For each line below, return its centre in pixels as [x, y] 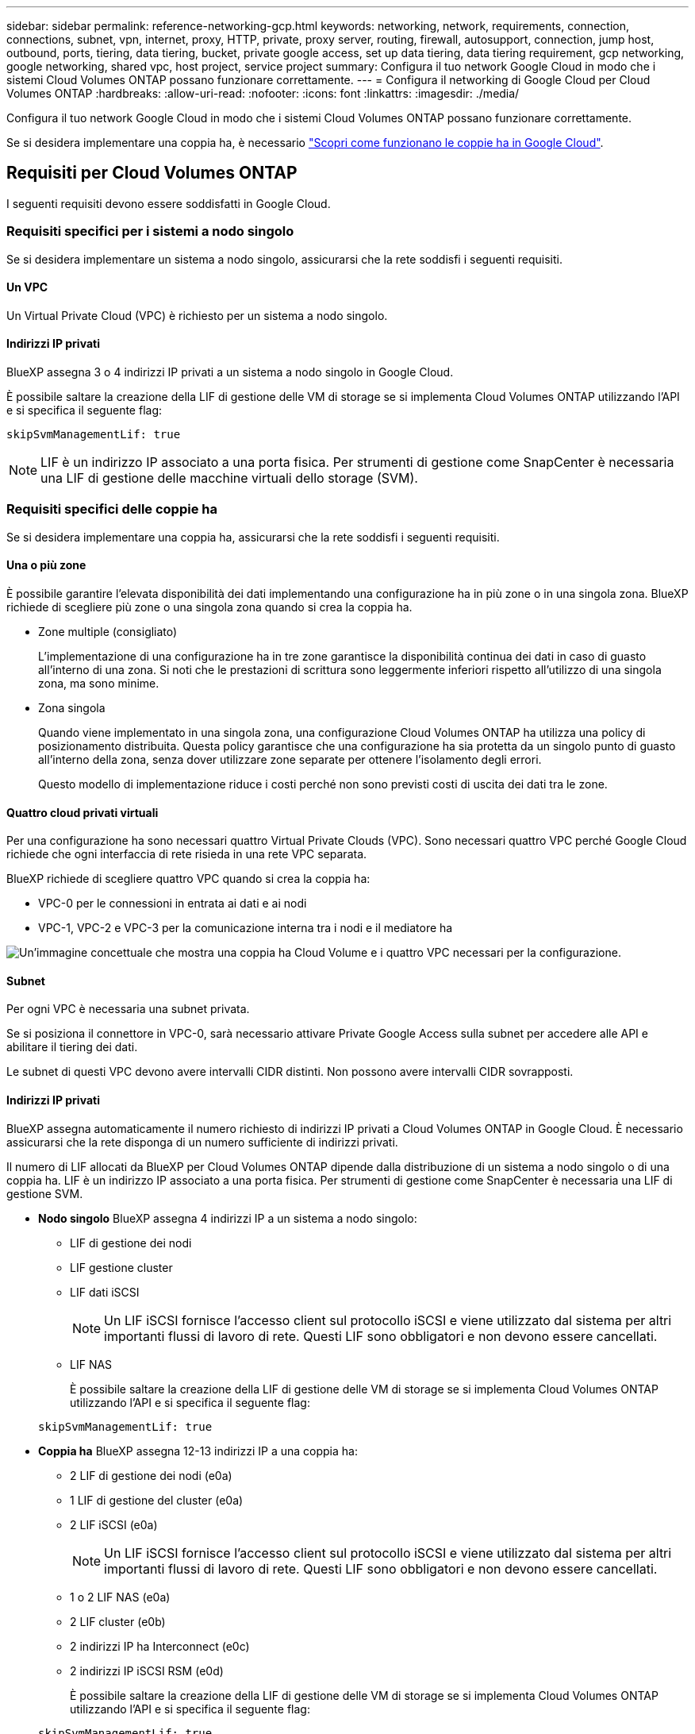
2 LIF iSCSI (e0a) [114, 1524]
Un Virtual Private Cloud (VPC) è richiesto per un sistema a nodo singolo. [197, 315]
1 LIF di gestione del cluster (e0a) [157, 1500]
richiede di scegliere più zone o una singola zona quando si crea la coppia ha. [209, 607]
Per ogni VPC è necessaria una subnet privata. [128, 1009]
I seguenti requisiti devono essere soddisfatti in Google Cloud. [169, 203]
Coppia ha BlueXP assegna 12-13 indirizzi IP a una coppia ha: [198, 1451]
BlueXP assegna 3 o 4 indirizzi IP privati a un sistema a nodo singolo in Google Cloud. [230, 372]
